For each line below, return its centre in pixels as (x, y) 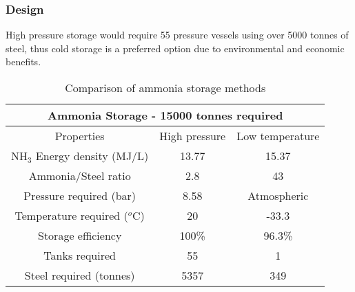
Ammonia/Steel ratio (80, 176)
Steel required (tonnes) (80, 275)
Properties (80, 136)
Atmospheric (278, 195)
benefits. (23, 61)
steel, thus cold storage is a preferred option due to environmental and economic (175, 48)
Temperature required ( (71, 215)
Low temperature (278, 136)
